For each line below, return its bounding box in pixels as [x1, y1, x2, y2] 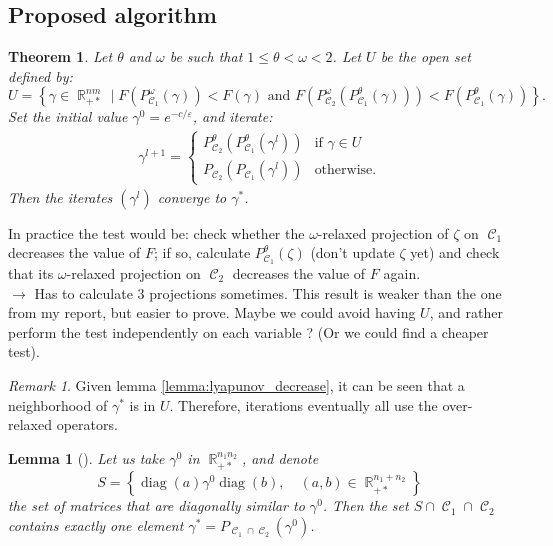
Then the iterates [8, 186, 113, 207]
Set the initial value [8, 106, 128, 127]
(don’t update [310, 242, 395, 263]
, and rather [429, 302, 503, 323]
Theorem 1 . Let [8, 46, 113, 67]
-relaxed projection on [66, 263, 201, 284]
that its [8, 263, 54, 284]
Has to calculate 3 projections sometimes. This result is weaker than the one [34, 282, 502, 303]
